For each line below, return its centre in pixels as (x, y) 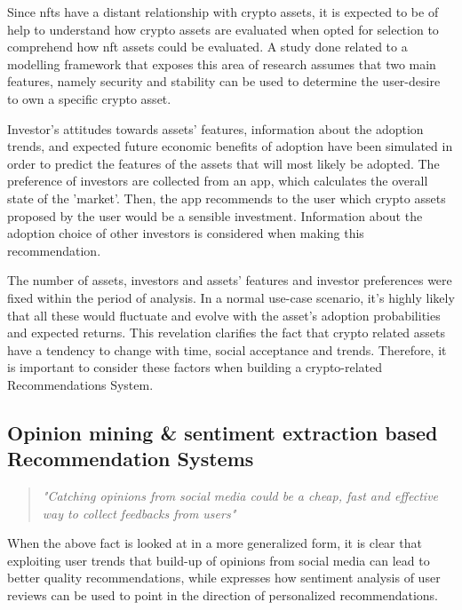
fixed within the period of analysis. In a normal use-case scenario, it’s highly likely (231, 297)
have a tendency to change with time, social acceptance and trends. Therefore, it (227, 349)
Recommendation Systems (131, 459)
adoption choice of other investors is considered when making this (186, 233)
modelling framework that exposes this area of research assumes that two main (222, 63)
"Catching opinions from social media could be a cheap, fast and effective (240, 496)
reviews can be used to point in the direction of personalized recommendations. (223, 595)
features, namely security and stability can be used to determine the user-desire (224, 81)
